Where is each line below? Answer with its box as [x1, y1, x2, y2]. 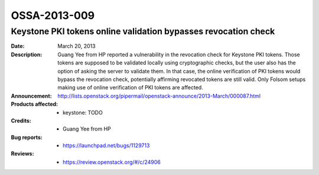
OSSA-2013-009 [11, 9, 95, 22]
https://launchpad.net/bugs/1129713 [63, 142, 150, 149]
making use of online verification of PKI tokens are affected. [57, 84, 203, 91]
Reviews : [11, 150, 34, 157]
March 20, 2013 [57, 43, 96, 50]
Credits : [11, 117, 32, 124]
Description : [11, 51, 43, 58]
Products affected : [11, 101, 58, 108]
